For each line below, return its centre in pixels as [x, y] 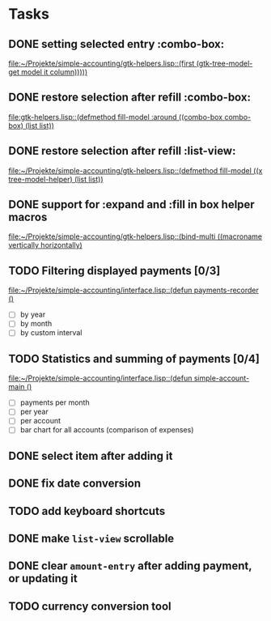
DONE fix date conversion [75, 484]
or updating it [43, 578]
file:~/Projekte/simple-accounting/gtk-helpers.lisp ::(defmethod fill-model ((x [135, 170]
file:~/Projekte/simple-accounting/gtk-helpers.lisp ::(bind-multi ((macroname [135, 236]
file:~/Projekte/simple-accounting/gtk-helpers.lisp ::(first [102, 63]
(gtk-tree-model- [224, 63]
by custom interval [51, 333]
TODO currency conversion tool [90, 606]
